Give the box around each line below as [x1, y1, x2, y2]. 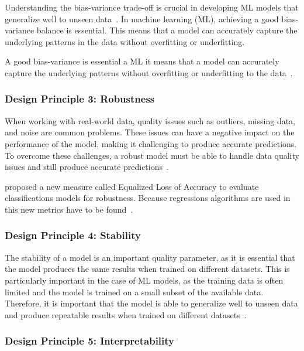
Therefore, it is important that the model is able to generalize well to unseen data [5, 297, 298, 309]
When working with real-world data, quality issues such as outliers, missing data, [5, 114, 295, 127]
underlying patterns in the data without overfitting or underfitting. [5, 35, 245, 47]
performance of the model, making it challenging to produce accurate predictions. [5, 137, 297, 149]
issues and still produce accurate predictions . [5, 161, 169, 173]
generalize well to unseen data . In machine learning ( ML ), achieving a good [5, 12, 279, 25]
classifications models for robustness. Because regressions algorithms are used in [5, 192, 291, 204]
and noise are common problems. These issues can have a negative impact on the [5, 126, 295, 138]
